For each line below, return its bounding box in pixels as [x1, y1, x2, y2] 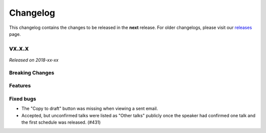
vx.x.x [9, 44, 29, 53]
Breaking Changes [9, 69, 55, 76]
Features [9, 82, 31, 89]
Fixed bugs [9, 95, 36, 102]
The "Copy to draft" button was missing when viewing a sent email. [21, 106, 158, 111]
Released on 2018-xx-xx [9, 57, 59, 63]
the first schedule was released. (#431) [21, 119, 101, 125]
